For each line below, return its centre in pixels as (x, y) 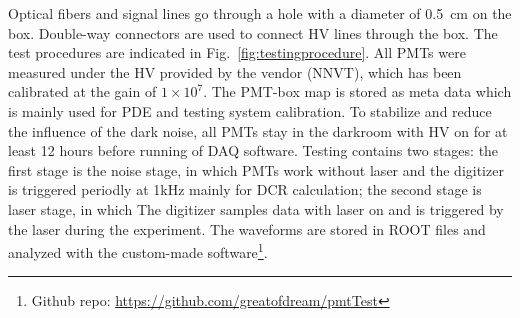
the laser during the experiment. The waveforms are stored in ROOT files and (247, 228)
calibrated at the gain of (82, 91)
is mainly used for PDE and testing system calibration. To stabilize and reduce (250, 110)
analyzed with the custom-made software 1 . (138, 250)
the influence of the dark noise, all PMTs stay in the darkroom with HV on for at (258, 130)
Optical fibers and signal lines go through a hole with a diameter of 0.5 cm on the (260, 13)
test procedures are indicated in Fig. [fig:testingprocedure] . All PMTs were (237, 52)
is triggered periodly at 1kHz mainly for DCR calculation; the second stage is (245, 189)
